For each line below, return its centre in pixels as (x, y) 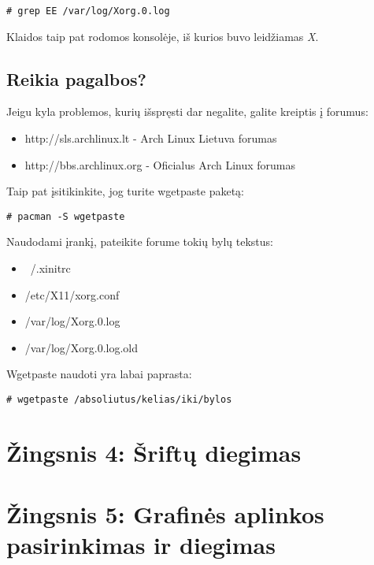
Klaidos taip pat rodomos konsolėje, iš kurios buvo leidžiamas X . (163, 36)
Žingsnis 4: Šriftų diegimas (154, 452)
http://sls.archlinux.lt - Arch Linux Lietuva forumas (151, 138)
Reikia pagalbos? (76, 78)
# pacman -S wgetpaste (66, 216)
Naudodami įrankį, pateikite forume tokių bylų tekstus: (140, 242)
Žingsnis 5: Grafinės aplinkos (165, 514)
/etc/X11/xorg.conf (72, 294)
